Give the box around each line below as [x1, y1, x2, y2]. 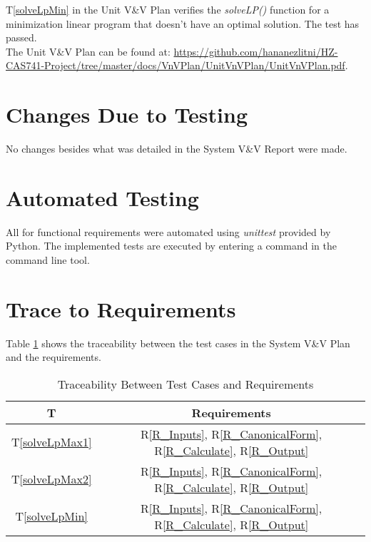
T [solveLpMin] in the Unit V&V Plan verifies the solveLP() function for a [6, 2, 330, 16]
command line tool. [6, 252, 90, 267]
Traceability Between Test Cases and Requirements [57, 375, 314, 392]
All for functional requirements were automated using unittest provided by [6, 224, 331, 239]
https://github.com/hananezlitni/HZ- [173, 44, 338, 58]
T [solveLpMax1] [11, 434, 92, 451]
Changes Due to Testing [6, 100, 248, 129]
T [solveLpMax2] [11, 471, 92, 488]
